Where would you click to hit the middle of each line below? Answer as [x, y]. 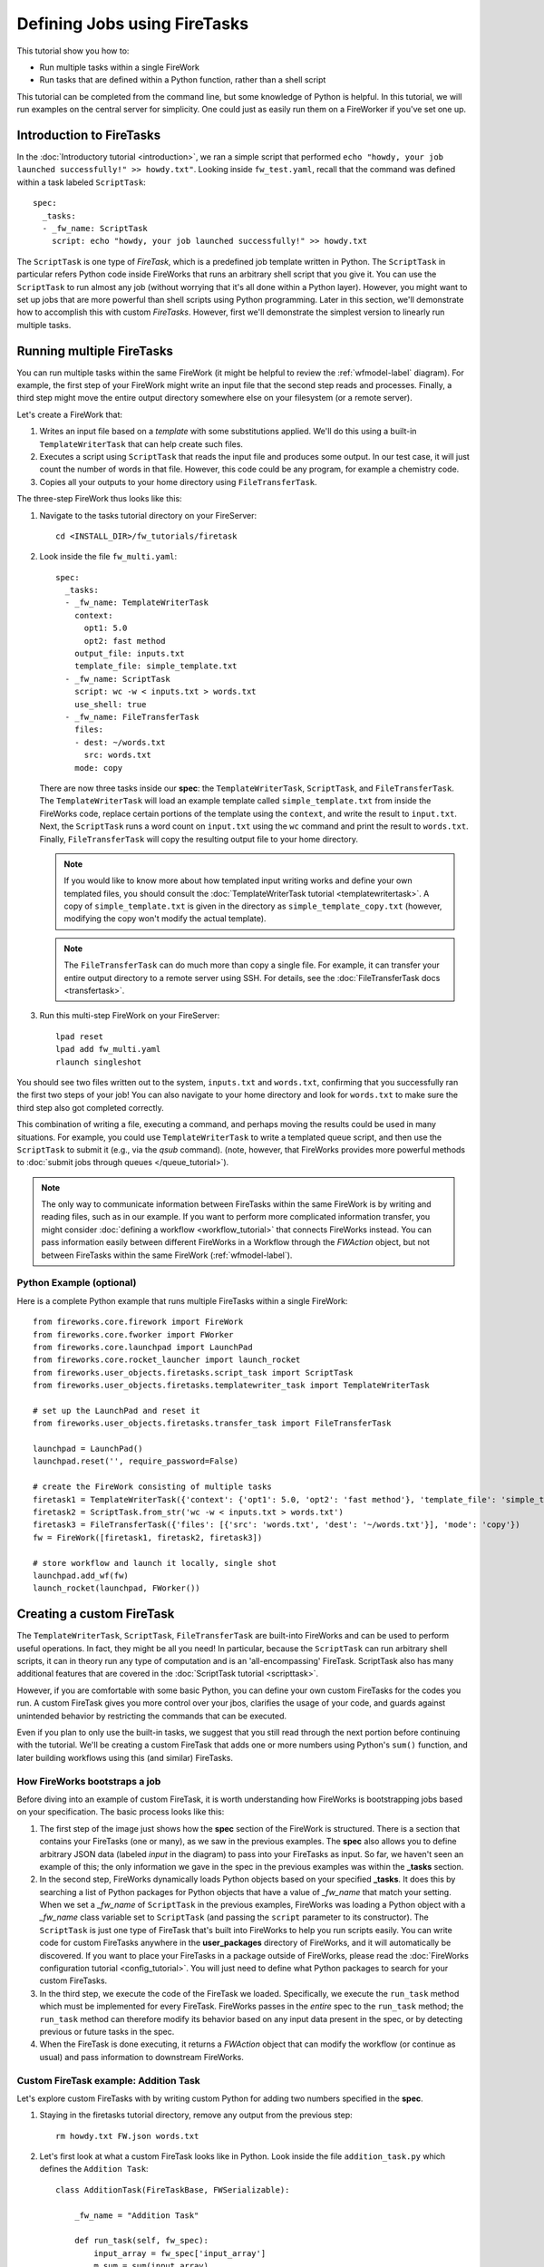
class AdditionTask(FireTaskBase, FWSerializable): [173, 2189]
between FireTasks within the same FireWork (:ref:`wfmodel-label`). [167, 1255]
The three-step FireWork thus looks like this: [99, 499]
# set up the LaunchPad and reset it [117, 1411]
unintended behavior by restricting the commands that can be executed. [152, 1716]
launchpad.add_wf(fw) [81, 1576]
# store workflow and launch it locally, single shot [155, 1563]
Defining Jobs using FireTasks [133, 24]
